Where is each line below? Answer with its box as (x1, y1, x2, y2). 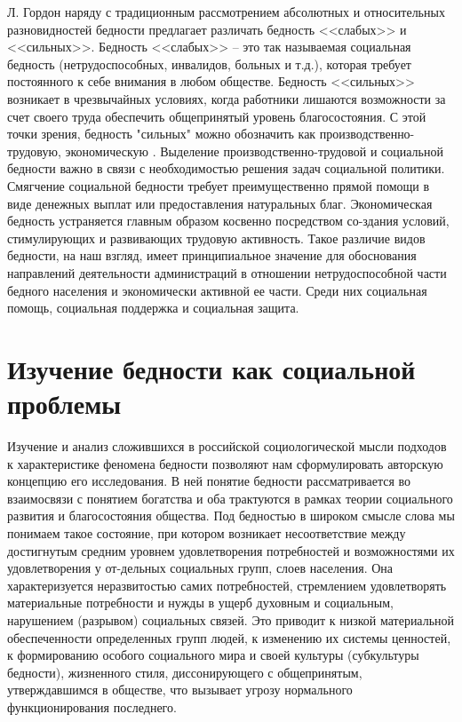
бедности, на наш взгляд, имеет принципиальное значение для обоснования (7, 246, 417, 265)
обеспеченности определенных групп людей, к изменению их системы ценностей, (7, 628, 451, 647)
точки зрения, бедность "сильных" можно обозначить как (7, 124, 316, 143)
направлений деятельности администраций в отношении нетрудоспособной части (7, 263, 447, 282)
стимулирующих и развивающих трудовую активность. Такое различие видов (7, 228, 426, 247)
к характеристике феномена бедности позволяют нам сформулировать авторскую (7, 454, 443, 472)
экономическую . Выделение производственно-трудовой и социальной (65, 141, 443, 160)
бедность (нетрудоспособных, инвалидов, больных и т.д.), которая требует (7, 54, 411, 73)
